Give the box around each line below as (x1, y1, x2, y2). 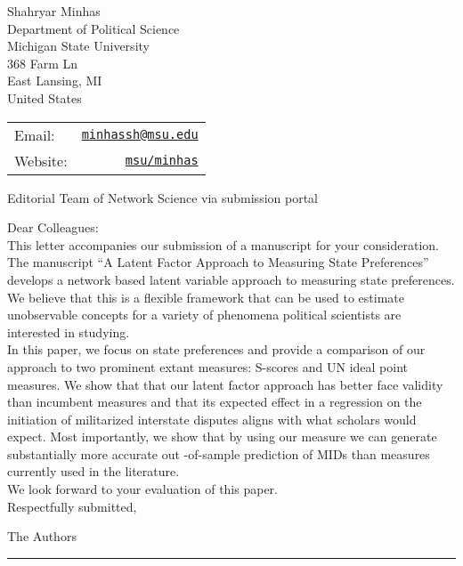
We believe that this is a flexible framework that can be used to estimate (7, 287, 405, 306)
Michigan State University (7, 36, 150, 55)
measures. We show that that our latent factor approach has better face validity (7, 375, 443, 393)
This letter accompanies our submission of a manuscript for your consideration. (7, 235, 439, 254)
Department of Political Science (7, 19, 180, 37)
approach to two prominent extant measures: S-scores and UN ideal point (7, 357, 409, 376)
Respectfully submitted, (7, 497, 137, 515)
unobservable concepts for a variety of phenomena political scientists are (7, 305, 402, 324)
